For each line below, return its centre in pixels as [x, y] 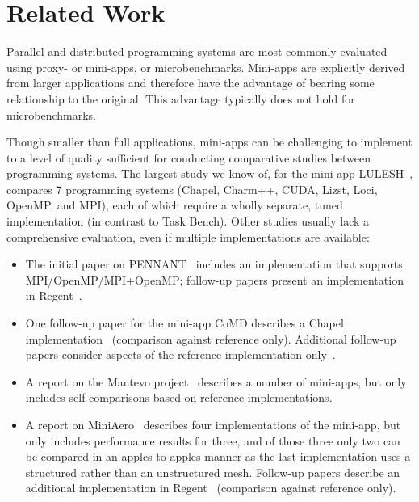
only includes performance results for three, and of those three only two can [213, 440]
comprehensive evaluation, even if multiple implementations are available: [188, 236]
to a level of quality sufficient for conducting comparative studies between [189, 157]
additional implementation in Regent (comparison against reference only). [211, 488]
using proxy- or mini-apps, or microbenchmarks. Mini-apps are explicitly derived [206, 67]
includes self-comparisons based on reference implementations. [179, 397]
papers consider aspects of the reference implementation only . [180, 354]
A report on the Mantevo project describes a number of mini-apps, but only [216, 381]
